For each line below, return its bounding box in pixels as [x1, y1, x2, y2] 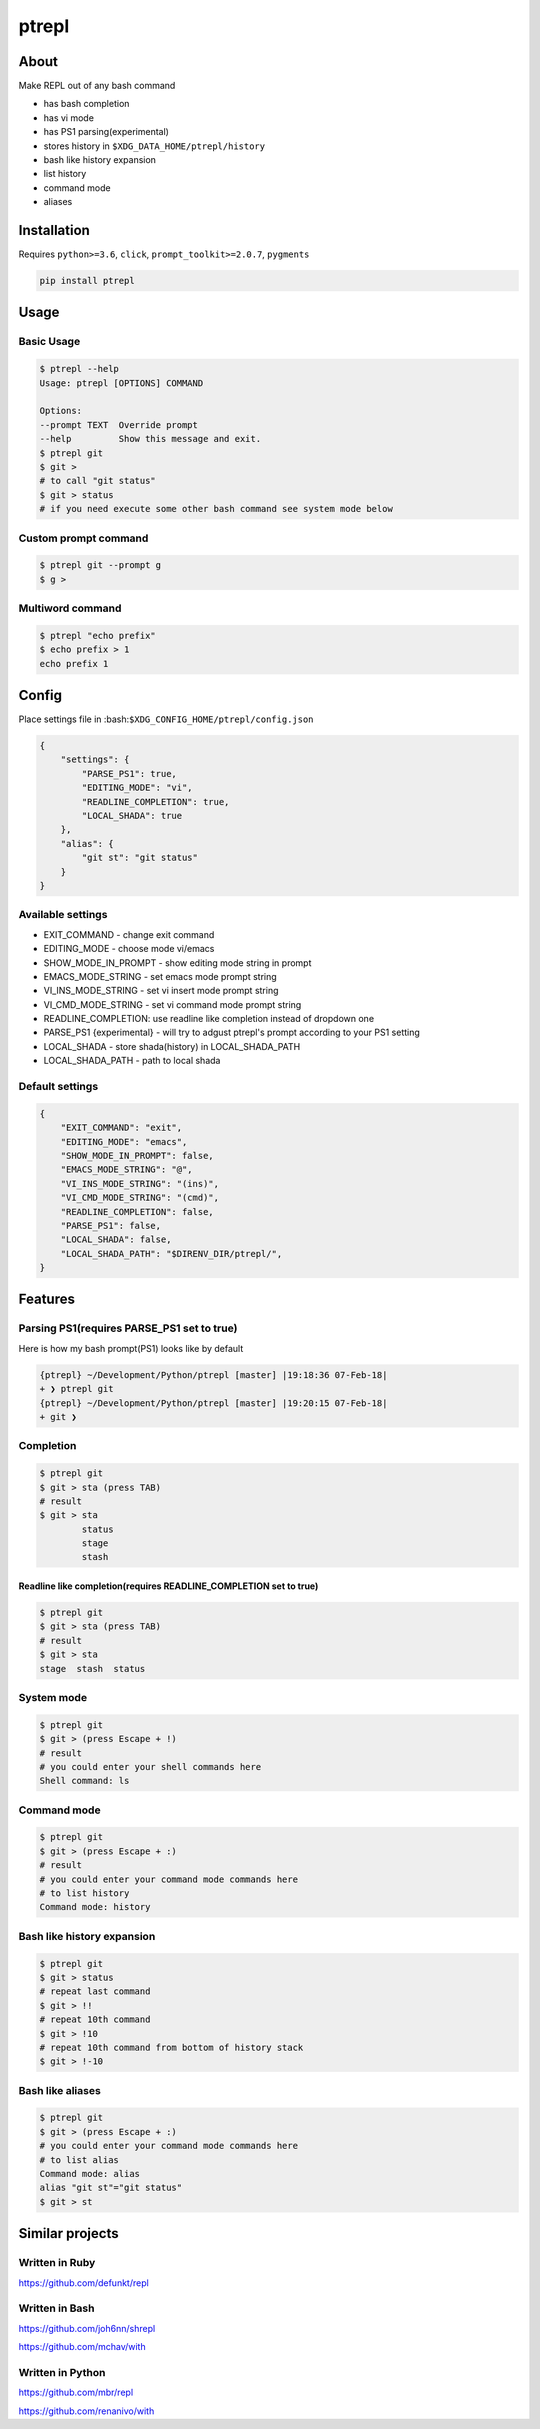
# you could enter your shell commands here [39, 1761, 262, 1772]
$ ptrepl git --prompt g [39, 560, 162, 571]
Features [18, 1291, 75, 1308]
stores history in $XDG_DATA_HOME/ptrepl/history [43, 140, 265, 152]
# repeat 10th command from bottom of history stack [39, 2041, 304, 2053]
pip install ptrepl [39, 275, 135, 287]
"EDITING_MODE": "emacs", [60, 1136, 188, 1147]
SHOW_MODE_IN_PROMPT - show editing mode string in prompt [43, 956, 312, 969]
